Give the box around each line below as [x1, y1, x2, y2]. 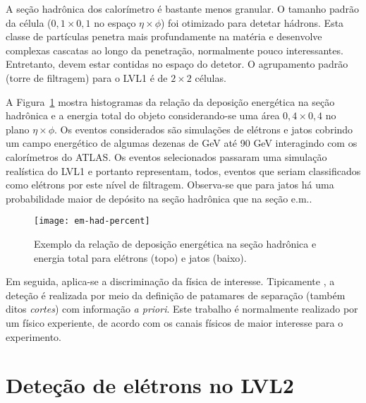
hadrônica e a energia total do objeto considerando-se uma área [6, 108, 280, 123]
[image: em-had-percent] [34, 216, 150, 227]
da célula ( [6, 15, 51, 30]
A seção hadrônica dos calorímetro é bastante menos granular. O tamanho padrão [6, 1, 360, 16]
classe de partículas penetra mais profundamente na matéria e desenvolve [6, 29, 322, 44]
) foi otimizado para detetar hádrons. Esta [161, 15, 344, 30]
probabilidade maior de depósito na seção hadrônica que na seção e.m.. [6, 191, 312, 205]
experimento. [6, 329, 61, 344]
